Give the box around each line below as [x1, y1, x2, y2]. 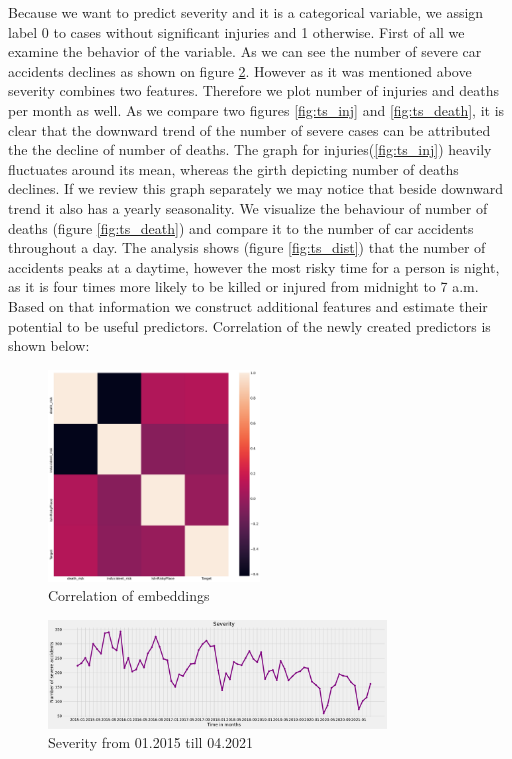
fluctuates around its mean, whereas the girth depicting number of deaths [8, 158, 459, 179]
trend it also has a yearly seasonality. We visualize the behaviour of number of [8, 197, 488, 218]
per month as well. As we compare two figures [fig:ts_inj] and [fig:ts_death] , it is [8, 99, 505, 120]
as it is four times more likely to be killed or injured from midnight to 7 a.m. [8, 276, 479, 297]
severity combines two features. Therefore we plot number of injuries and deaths [8, 80, 499, 101]
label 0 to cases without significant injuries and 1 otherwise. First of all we [8, 21, 465, 42]
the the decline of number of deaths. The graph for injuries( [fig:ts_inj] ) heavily [8, 139, 492, 160]
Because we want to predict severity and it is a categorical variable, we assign [8, 2, 484, 22]
